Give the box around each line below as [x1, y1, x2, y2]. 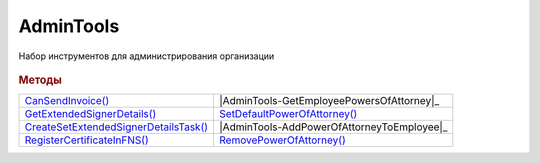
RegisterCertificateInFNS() [24, 133, 149, 147]
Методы [18, 73, 62, 87]
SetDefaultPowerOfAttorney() [219, 107, 358, 121]
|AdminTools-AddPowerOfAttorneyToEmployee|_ [219, 120, 448, 134]
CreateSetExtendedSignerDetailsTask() [24, 120, 209, 134]
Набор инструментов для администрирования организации [18, 50, 275, 62]
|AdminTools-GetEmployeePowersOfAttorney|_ [219, 94, 440, 108]
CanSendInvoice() [24, 94, 110, 108]
